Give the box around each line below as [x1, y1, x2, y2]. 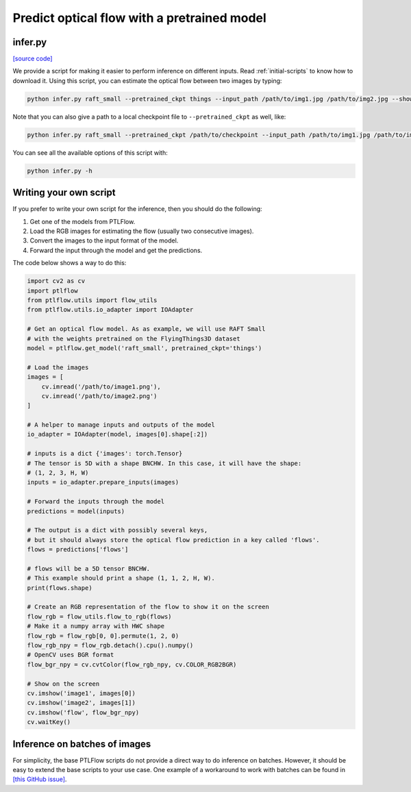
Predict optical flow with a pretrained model [12, 10, 266, 25]
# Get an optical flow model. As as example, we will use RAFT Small [27, 325, 266, 333]
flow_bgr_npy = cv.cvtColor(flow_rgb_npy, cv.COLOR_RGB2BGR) [27, 660, 237, 668]
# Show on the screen [27, 680, 100, 688]
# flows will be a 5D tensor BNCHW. [27, 565, 151, 572]
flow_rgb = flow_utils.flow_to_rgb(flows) [27, 612, 172, 620]
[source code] [12, 55, 53, 63]
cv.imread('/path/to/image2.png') [41, 392, 158, 400]
